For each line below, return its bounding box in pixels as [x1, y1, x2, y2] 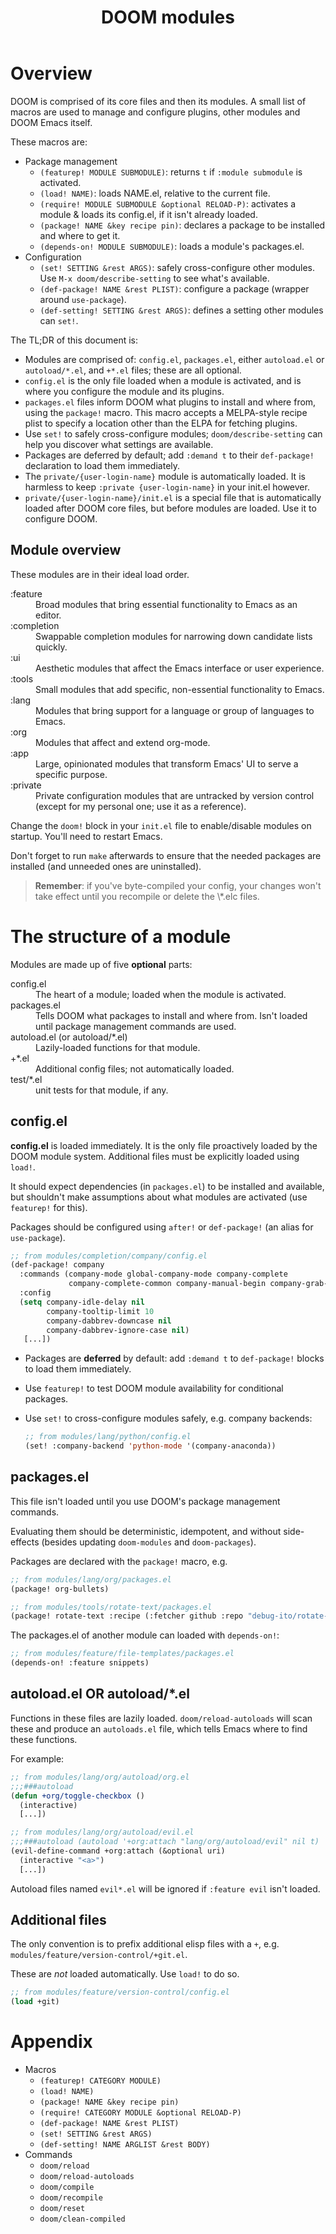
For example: [10, 1752, 65, 1765]
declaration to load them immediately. [24, 459, 181, 471]
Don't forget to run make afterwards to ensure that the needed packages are [10, 849, 322, 861]
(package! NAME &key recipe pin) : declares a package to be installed [39, 219, 326, 231]
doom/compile [39, 2182, 95, 2193]
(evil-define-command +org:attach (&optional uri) [10, 1846, 226, 1856]
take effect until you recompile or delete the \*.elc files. [34, 890, 260, 902]
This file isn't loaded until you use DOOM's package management [10, 1495, 281, 1507]
